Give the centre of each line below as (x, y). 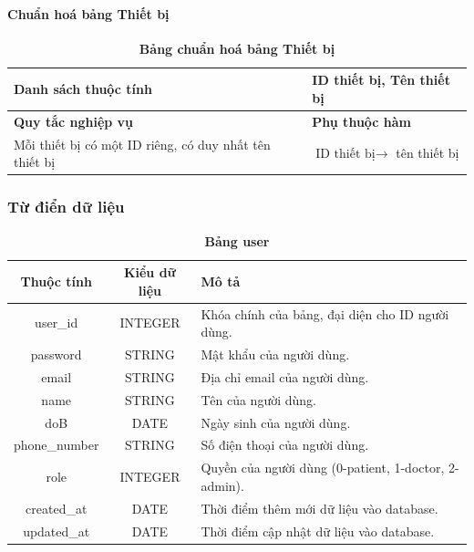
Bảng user (237, 240)
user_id (57, 323)
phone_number (57, 445)
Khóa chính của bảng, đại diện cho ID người (325, 313)
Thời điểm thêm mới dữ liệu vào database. (319, 508)
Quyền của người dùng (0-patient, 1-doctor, (323, 468)
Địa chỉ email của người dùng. (285, 376)
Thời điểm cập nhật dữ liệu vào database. (318, 531)
